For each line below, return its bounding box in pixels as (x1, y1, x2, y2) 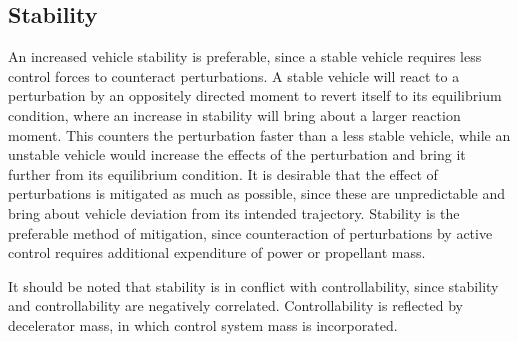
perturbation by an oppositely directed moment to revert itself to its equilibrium (8, 85, 502, 106)
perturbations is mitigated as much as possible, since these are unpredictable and (8, 183, 505, 204)
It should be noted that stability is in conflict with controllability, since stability (8, 275, 499, 296)
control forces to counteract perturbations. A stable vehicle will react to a (8, 65, 460, 86)
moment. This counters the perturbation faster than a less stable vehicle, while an (8, 124, 511, 145)
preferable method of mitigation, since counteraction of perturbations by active (8, 222, 493, 243)
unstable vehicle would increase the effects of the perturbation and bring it (8, 144, 466, 165)
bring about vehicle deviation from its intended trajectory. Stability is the (8, 202, 460, 223)
